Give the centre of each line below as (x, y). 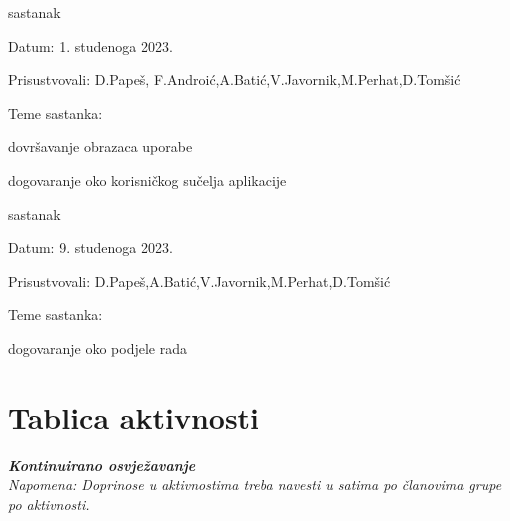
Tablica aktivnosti (134, 416)
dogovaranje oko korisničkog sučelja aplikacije (147, 179)
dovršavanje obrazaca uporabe (100, 146)
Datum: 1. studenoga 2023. (90, 45)
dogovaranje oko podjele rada (97, 347)
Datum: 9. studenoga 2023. (90, 247)
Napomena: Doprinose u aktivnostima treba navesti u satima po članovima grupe (255, 484)
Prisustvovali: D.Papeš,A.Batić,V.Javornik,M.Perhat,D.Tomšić (199, 280)
